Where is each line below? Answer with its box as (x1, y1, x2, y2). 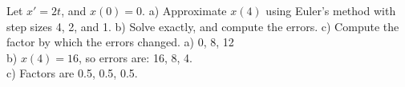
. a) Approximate (142, 2, 227, 18)
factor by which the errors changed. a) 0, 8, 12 (6, 34, 234, 50)
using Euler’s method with (265, 2, 396, 18)
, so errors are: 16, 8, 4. (79, 49, 192, 65)
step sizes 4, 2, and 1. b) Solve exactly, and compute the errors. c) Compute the (6, 18, 399, 34)
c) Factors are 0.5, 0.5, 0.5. (6, 65, 138, 81)
